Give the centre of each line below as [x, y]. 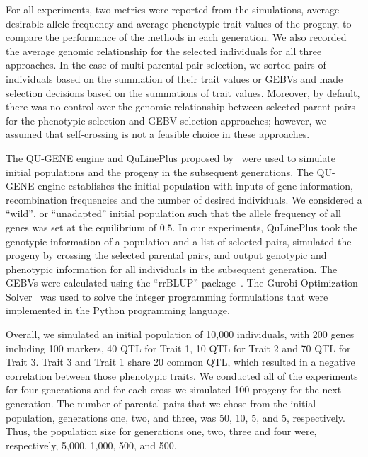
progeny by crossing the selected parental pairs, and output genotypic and [166, 255]
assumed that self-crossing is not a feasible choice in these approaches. [158, 134]
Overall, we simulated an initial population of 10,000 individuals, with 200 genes [180, 334]
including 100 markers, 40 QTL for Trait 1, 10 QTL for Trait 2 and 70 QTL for [178, 348]
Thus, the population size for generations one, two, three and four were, [161, 431]
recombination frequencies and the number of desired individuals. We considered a [184, 199]
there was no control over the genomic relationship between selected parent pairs [180, 106]
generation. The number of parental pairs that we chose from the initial [161, 404]
